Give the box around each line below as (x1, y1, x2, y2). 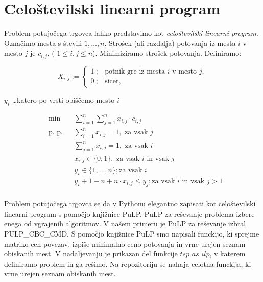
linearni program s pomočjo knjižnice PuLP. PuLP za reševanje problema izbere (4, 208, 255, 219)
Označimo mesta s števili (4, 37, 82, 48)
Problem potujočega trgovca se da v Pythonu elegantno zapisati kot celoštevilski (4, 198, 256, 209)
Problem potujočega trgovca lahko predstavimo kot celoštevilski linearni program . (4, 28, 258, 38)
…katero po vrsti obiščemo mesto (12, 94, 115, 105)
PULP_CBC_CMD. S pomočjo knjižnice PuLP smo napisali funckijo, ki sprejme (4, 228, 259, 239)
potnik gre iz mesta (105, 68, 165, 76)
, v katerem (209, 248, 246, 259)
